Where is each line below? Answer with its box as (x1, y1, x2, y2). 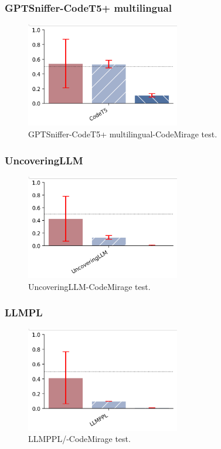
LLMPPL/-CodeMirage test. (28, 433, 131, 445)
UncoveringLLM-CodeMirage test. (28, 280, 151, 292)
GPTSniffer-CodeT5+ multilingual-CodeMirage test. (28, 127, 217, 140)
